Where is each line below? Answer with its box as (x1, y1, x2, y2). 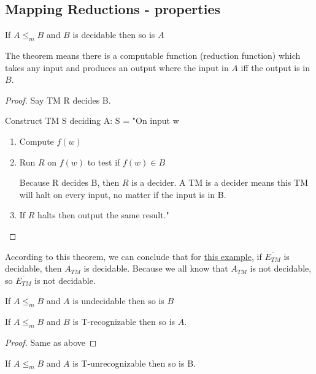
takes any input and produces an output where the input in (5, 61, 229, 74)
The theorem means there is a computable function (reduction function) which (5, 49, 301, 61)
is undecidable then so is (72, 294, 164, 307)
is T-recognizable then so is (72, 315, 175, 328)
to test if (87, 155, 120, 168)
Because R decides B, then (19, 176, 120, 189)
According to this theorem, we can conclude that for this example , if (5, 250, 262, 262)
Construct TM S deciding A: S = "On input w (5, 114, 179, 127)
